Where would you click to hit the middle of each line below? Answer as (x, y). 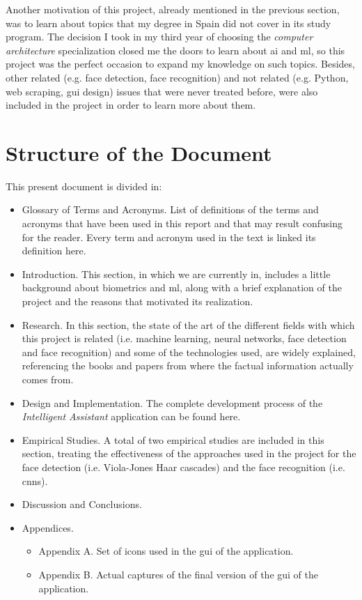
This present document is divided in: (84, 186)
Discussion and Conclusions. (82, 504)
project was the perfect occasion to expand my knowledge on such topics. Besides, (180, 64)
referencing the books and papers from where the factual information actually (188, 366)
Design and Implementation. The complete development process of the (172, 402)
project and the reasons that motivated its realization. (137, 301)
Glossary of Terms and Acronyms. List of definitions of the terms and (170, 209)
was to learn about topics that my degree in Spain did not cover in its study (168, 23)
